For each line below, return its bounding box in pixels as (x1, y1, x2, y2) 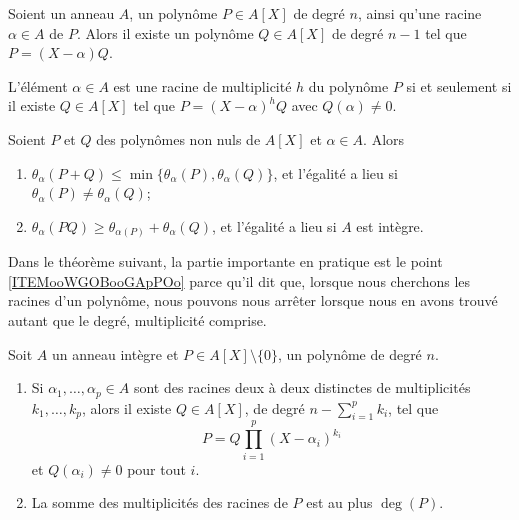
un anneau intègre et (51, 343, 179, 364)
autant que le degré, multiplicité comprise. (8, 310, 267, 331)
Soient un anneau (8, 3, 115, 23)
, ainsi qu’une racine (357, 3, 482, 23)
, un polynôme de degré (277, 343, 422, 364)
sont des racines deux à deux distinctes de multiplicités (133, 377, 471, 398)
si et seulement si (406, 75, 512, 96)
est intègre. (356, 215, 424, 236)
